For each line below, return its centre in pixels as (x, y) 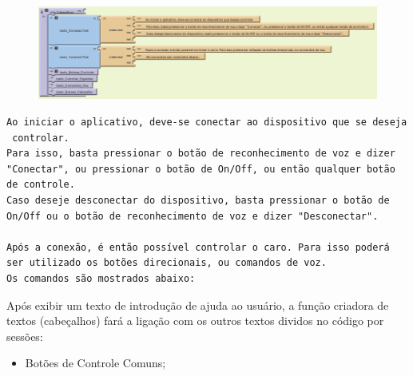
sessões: (25, 336)
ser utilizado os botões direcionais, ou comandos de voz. (167, 263)
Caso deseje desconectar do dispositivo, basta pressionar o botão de (198, 201)
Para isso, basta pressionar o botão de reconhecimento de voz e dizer (201, 154)
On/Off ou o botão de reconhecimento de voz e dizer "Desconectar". (193, 216)
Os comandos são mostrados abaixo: (101, 279)
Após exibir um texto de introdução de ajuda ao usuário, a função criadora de (198, 305)
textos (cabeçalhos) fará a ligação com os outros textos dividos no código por (195, 321)
